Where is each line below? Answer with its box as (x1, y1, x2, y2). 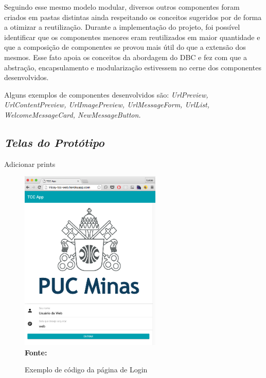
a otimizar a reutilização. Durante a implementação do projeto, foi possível (4, 22, 240, 32)
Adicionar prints (4, 158, 56, 169)
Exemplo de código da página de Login (25, 364, 148, 375)
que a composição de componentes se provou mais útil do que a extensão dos (4, 42, 246, 52)
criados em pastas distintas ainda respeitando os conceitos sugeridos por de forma (4, 11, 262, 22)
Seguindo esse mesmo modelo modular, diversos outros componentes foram (4, 2, 240, 12)
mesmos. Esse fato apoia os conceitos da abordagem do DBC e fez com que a (4, 51, 247, 62)
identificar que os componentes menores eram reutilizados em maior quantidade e (4, 31, 260, 42)
